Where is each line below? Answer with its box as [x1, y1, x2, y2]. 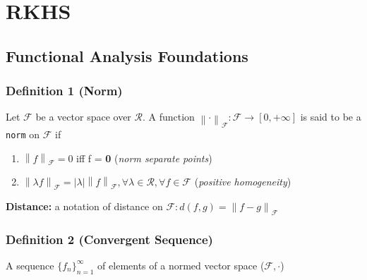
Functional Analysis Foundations [6, 44, 248, 66]
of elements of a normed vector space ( [97, 257, 265, 272]
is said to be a [300, 109, 361, 124]
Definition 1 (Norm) [6, 82, 123, 99]
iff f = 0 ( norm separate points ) [76, 150, 212, 165]
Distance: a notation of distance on [6, 198, 163, 213]
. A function [142, 109, 195, 124]
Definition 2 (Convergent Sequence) [6, 230, 213, 248]
